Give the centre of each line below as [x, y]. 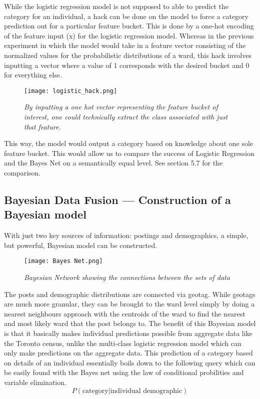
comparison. [22, 172]
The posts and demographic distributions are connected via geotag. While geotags [130, 294]
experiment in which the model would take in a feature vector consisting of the [125, 45]
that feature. [42, 126]
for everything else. [33, 75]
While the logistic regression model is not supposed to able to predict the [116, 6]
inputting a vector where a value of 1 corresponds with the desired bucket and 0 [127, 65]
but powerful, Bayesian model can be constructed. [81, 245]
